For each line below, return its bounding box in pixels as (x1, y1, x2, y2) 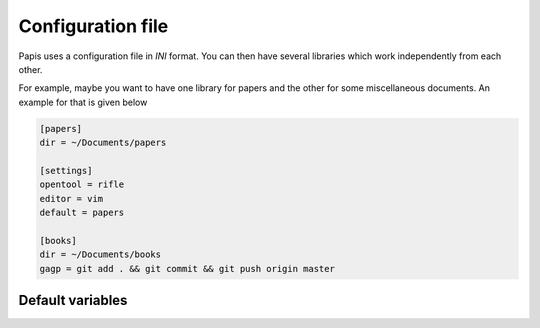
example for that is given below (18, 96, 148, 108)
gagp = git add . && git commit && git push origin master (39, 263, 335, 274)
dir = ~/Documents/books (39, 249, 162, 260)
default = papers (39, 207, 125, 219)
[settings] (39, 165, 93, 176)
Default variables (18, 292, 128, 309)
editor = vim (39, 193, 104, 204)
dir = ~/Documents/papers (39, 137, 167, 149)
